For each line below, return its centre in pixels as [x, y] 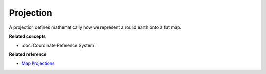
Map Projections [38, 63]
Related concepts [28, 36]
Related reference [28, 54]
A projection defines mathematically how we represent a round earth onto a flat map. [95, 27]
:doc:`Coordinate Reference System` [58, 45]
